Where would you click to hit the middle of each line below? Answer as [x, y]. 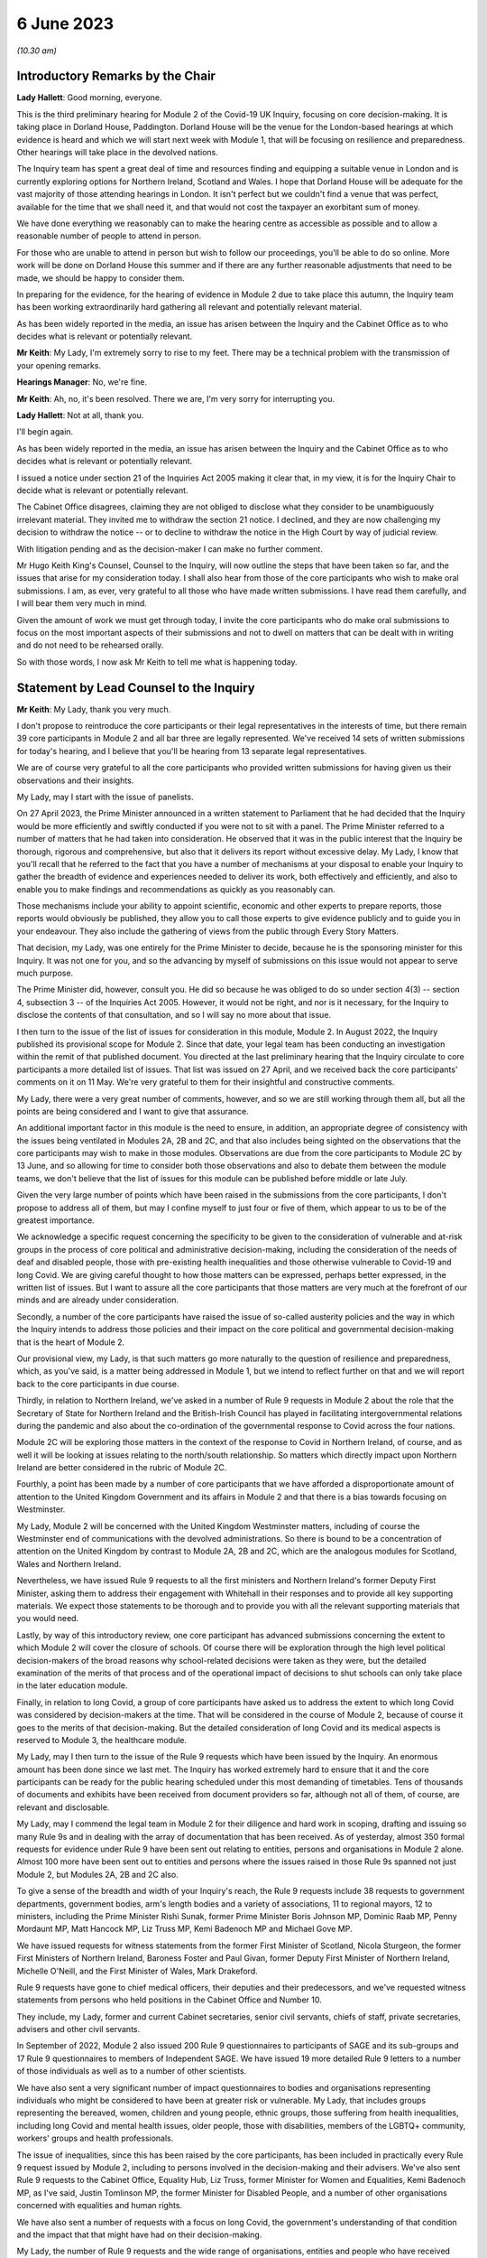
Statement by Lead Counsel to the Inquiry [136, 688]
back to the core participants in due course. [98, 1384]
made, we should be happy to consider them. [101, 278]
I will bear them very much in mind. [82, 603]
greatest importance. [55, 1220]
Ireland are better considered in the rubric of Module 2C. [122, 1468]
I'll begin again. [45, 432]
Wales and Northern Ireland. [69, 1563]
